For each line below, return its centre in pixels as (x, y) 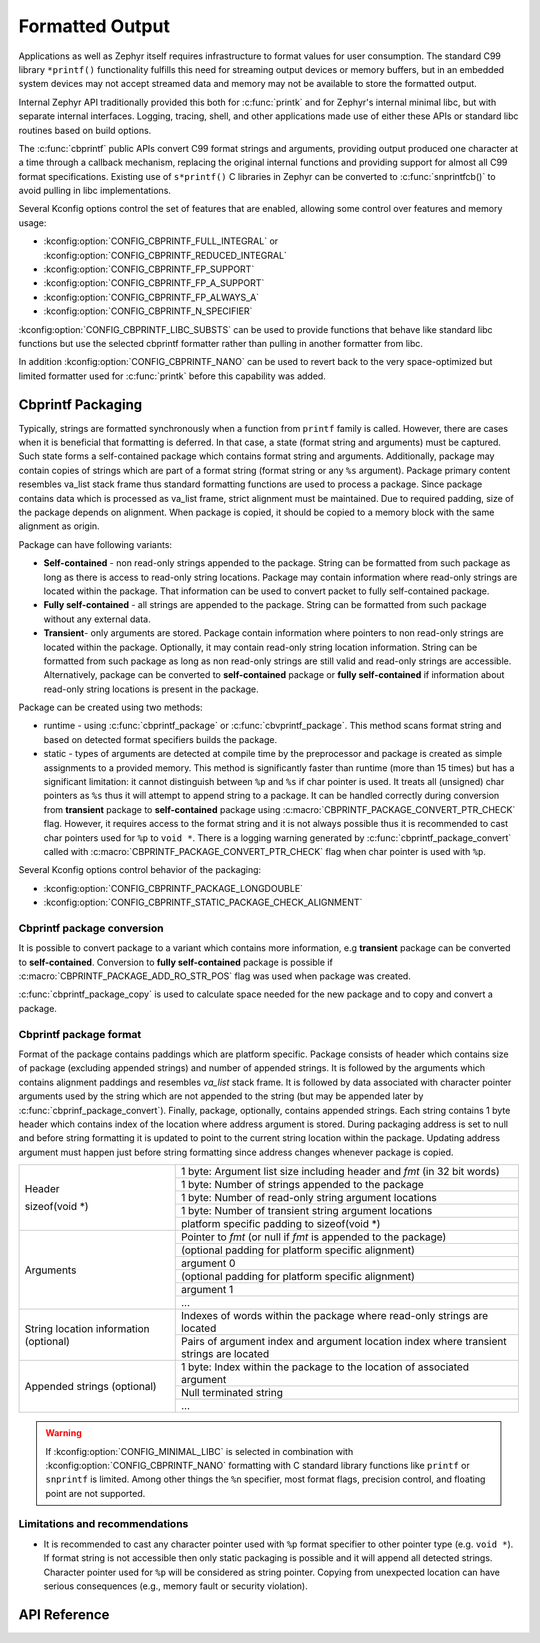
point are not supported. (95, 1493)
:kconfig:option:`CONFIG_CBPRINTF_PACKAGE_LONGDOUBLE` (173, 888)
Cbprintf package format (80, 1034)
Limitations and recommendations (103, 1524)
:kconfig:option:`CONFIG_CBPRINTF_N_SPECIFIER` (148, 311)
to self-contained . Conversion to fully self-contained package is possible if (176, 962)
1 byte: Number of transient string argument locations (306, 1211)
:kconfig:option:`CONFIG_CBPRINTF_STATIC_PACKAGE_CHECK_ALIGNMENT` (203, 902)
